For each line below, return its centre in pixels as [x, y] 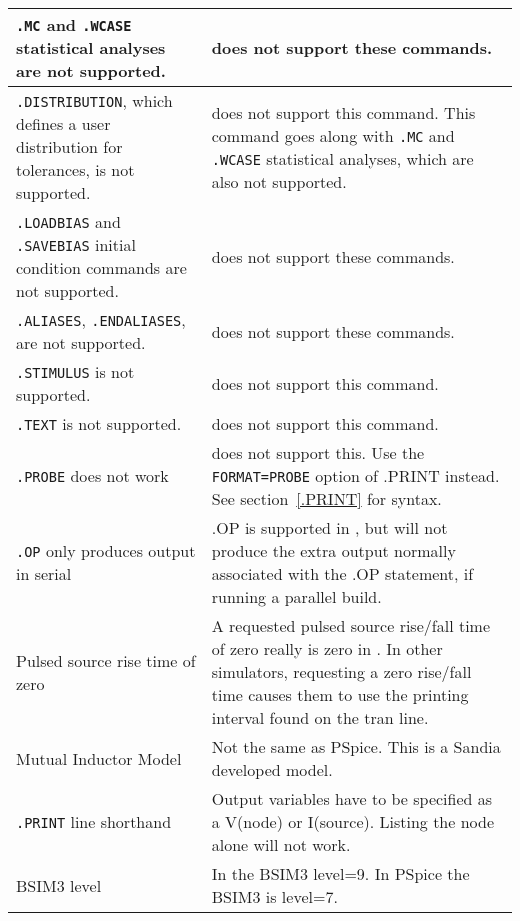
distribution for [69, 146]
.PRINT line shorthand [94, 821]
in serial [44, 573]
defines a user [63, 123]
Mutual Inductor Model [99, 758]
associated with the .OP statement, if [342, 573]
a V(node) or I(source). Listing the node [353, 821]
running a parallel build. [296, 596]
